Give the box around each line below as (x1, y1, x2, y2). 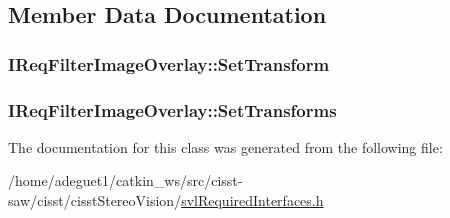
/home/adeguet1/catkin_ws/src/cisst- (8, 170, 243, 191)
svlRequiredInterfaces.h (181, 190, 324, 211)
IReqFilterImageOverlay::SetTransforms (8, 97, 337, 122)
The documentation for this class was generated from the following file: (8, 136, 443, 157)
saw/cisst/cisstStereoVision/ (8, 190, 182, 211)
